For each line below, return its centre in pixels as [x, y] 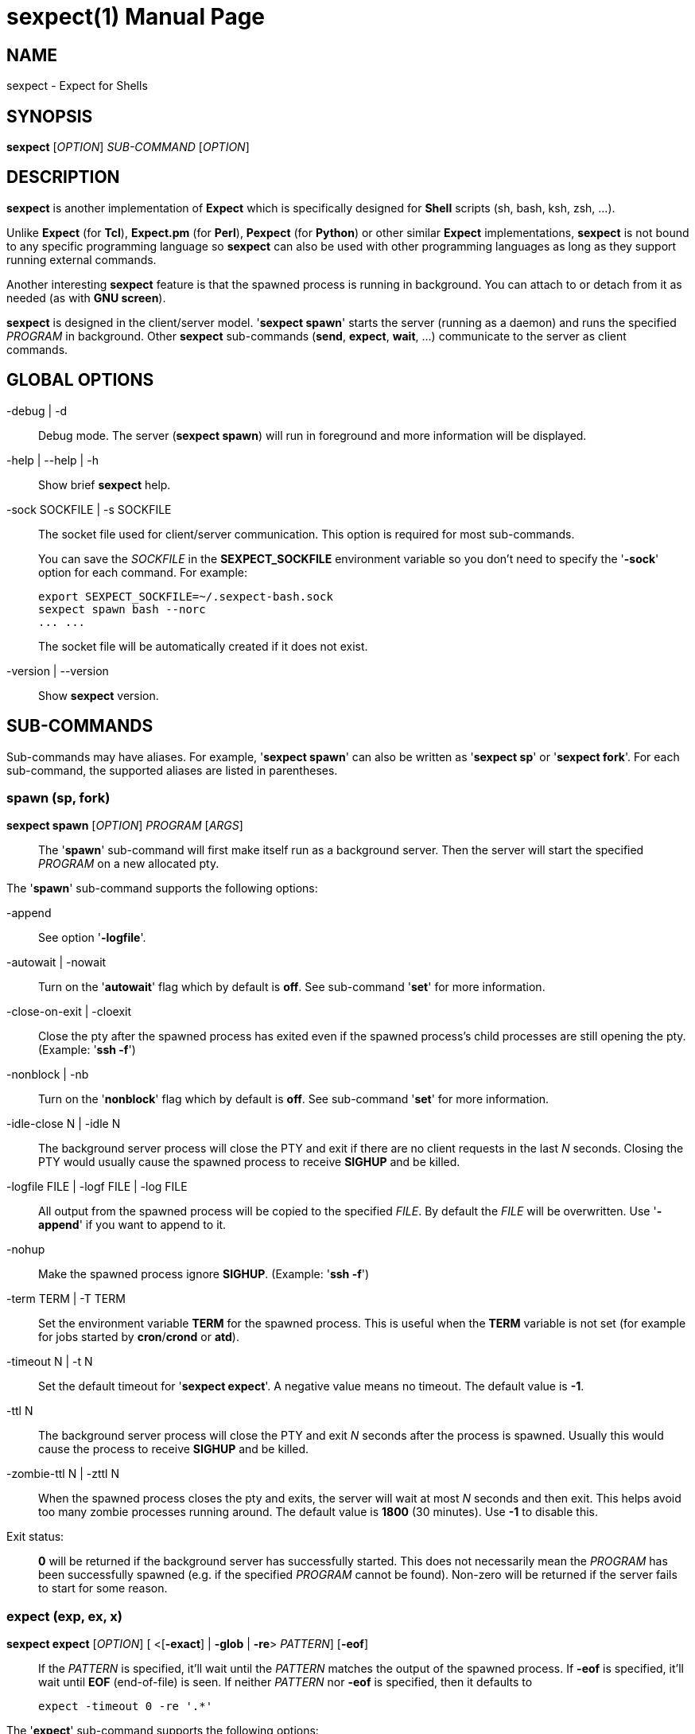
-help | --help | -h [52, 460]
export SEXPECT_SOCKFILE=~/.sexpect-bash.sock [186, 596]
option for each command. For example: [143, 572]
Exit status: [35, 1537]
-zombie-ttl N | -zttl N [63, 1474]
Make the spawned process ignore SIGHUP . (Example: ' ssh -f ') [204, 1274]
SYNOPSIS [50, 116]
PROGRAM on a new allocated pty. [129, 864]
